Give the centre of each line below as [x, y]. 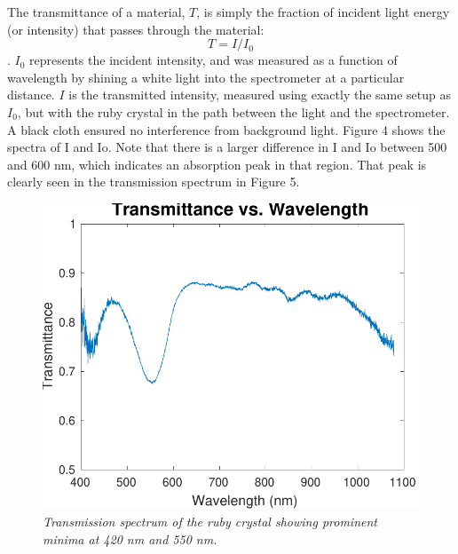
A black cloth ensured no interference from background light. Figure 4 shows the [226, 129]
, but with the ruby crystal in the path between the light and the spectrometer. [233, 111]
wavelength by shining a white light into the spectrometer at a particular [206, 77]
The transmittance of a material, [96, 12]
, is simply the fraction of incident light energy [323, 12]
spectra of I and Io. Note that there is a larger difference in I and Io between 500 [227, 147]
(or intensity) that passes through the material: [136, 29]
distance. [31, 95]
